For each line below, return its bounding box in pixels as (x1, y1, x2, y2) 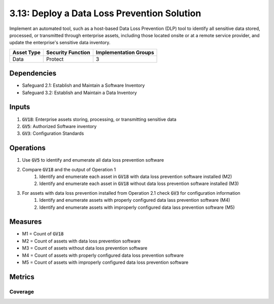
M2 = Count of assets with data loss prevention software (22, 238, 141, 244)
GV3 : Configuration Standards (22, 130, 84, 137)
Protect (46, 55, 64, 63)
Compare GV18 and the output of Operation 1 (22, 166, 116, 172)
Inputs (9, 103, 30, 111)
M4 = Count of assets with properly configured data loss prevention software (22, 252, 184, 258)
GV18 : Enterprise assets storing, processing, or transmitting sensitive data (22, 116, 177, 122)
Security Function (46, 49, 91, 56)
